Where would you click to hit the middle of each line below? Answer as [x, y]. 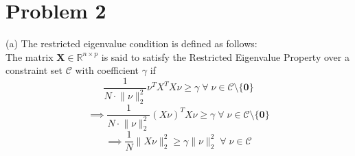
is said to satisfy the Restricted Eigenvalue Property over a [225, 56]
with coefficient [107, 70]
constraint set [34, 70]
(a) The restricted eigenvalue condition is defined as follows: [131, 43]
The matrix [30, 56]
